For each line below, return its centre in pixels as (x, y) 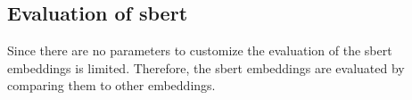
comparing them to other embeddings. (111, 85)
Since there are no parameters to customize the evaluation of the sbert (200, 50)
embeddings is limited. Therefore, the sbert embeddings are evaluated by (206, 67)
